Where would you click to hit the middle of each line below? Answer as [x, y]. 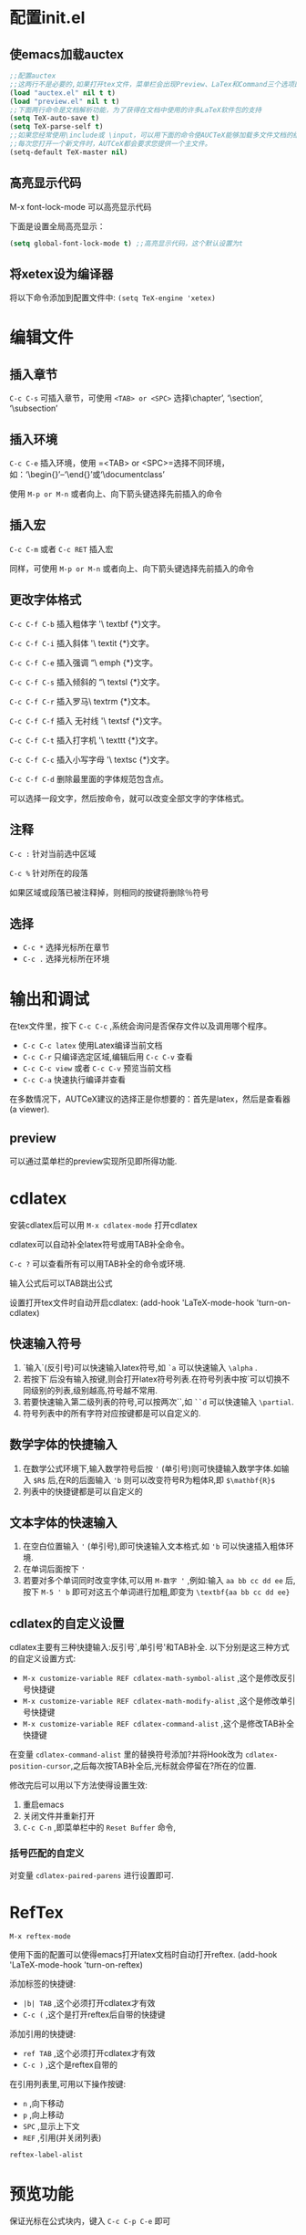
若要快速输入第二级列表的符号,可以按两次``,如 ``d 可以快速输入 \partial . [158, 1402]
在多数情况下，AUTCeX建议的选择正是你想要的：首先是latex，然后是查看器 [150, 1099]
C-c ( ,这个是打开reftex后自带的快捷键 [94, 2015]
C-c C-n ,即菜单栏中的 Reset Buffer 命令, [99, 1828]
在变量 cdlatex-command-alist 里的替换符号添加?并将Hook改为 [127, 1755]
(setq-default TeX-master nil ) [69, 152]
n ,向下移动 [43, 2104]
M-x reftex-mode [40, 1937]
